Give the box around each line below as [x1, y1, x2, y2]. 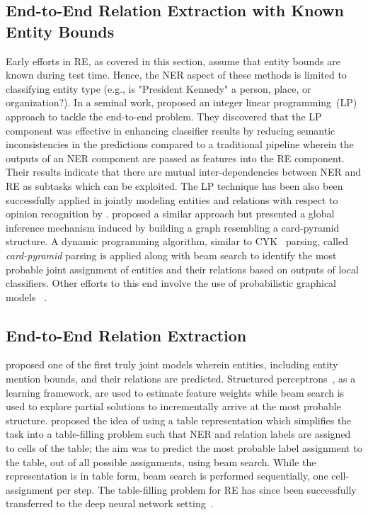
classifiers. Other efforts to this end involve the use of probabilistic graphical [6, 276, 337, 290]
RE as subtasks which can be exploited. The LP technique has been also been [6, 178, 343, 193]
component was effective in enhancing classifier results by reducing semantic [6, 123, 335, 137]
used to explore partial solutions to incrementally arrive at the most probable [6, 399, 341, 414]
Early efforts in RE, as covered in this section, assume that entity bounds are [6, 53, 340, 68]
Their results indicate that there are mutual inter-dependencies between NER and [6, 164, 362, 179]
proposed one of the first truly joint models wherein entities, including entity [6, 357, 338, 372]
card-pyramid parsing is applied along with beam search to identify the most [6, 247, 337, 262]
